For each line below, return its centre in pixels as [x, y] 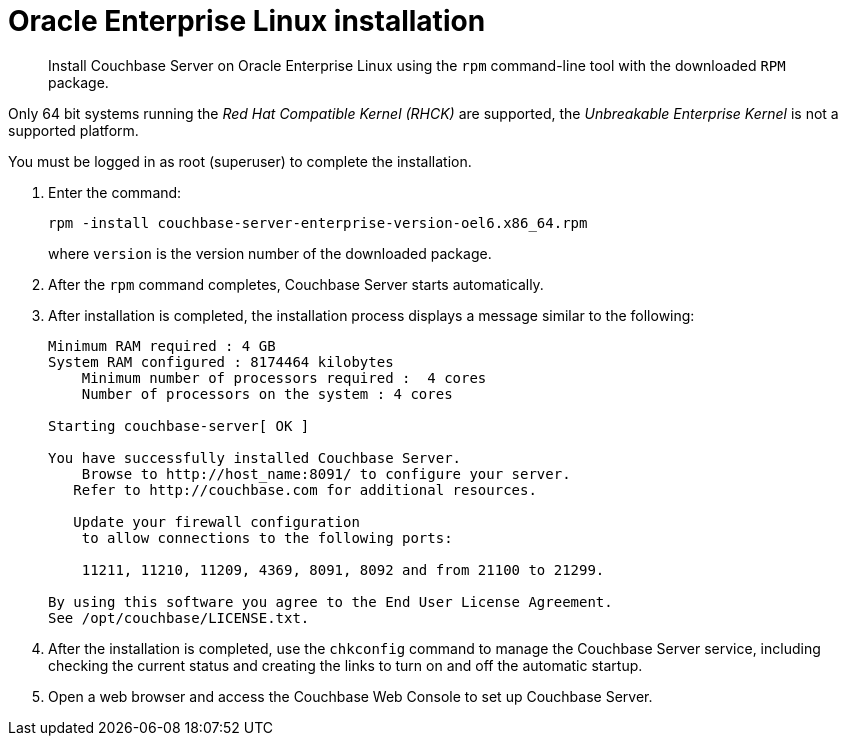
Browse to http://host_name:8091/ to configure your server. [326, 473]
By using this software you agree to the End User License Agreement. [330, 601]
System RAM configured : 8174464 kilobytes [221, 361]
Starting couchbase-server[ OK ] [179, 425]
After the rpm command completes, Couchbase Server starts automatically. [296, 284]
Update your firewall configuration [216, 521]
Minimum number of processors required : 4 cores [284, 377]
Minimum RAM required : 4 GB [162, 345]
